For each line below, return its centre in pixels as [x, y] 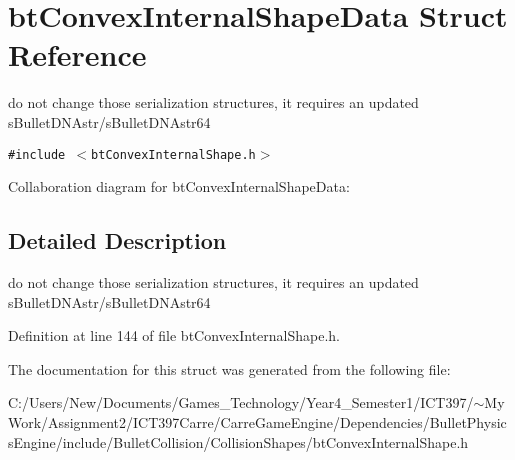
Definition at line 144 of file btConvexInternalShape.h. [174, 335]
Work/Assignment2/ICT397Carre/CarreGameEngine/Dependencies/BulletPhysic [257, 421]
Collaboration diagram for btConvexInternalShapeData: [179, 186]
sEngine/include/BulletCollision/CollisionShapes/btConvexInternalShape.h [238, 441]
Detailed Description [117, 240]
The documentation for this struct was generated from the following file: [229, 368]
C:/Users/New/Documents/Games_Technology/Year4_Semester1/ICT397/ [241, 402]
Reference [77, 54]
